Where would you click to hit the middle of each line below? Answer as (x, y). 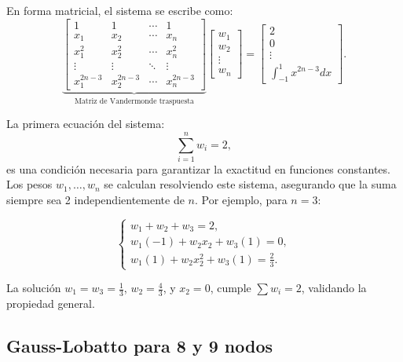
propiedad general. (51, 303)
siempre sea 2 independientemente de (95, 200)
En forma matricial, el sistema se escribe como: (120, 10)
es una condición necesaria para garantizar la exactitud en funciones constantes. (198, 168)
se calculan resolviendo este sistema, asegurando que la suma (250, 184)
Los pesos (29, 184)
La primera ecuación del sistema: (86, 124)
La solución (34, 288)
